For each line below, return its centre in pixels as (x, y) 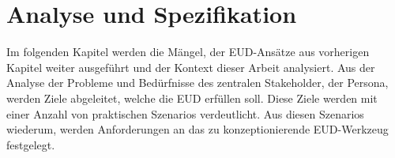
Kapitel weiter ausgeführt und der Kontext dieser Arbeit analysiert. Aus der (191, 67)
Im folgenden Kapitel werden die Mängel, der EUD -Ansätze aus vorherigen (188, 52)
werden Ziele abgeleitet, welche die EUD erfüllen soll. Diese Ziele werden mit (192, 98)
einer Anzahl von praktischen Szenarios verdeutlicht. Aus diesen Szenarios (185, 113)
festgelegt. (31, 144)
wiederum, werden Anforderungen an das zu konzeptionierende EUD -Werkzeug (197, 129)
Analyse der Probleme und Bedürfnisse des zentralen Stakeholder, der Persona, (197, 83)
